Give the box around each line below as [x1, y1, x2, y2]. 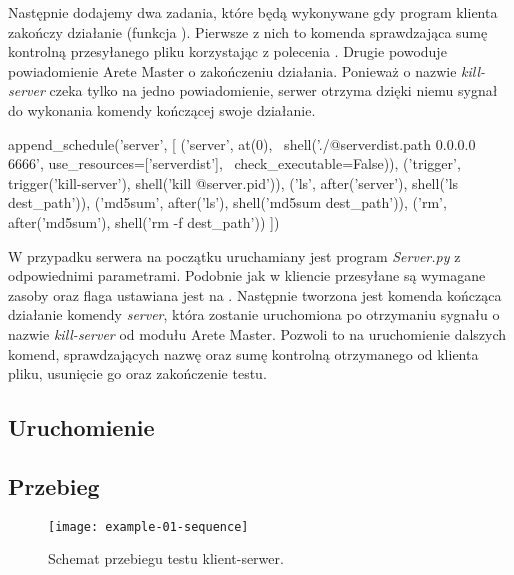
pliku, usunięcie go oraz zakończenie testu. [8, 363, 267, 384]
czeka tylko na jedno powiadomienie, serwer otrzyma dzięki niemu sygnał [49, 80, 498, 101]
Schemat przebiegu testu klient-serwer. [48, 548, 284, 569]
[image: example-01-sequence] [48, 519, 249, 534]
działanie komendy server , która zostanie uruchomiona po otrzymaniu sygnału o [8, 304, 500, 325]
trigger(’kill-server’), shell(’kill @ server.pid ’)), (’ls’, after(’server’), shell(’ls [8, 172, 459, 193]
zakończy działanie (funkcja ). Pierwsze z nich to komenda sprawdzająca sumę [8, 21, 488, 42]
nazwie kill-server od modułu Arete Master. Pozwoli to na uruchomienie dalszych [8, 323, 507, 344]
